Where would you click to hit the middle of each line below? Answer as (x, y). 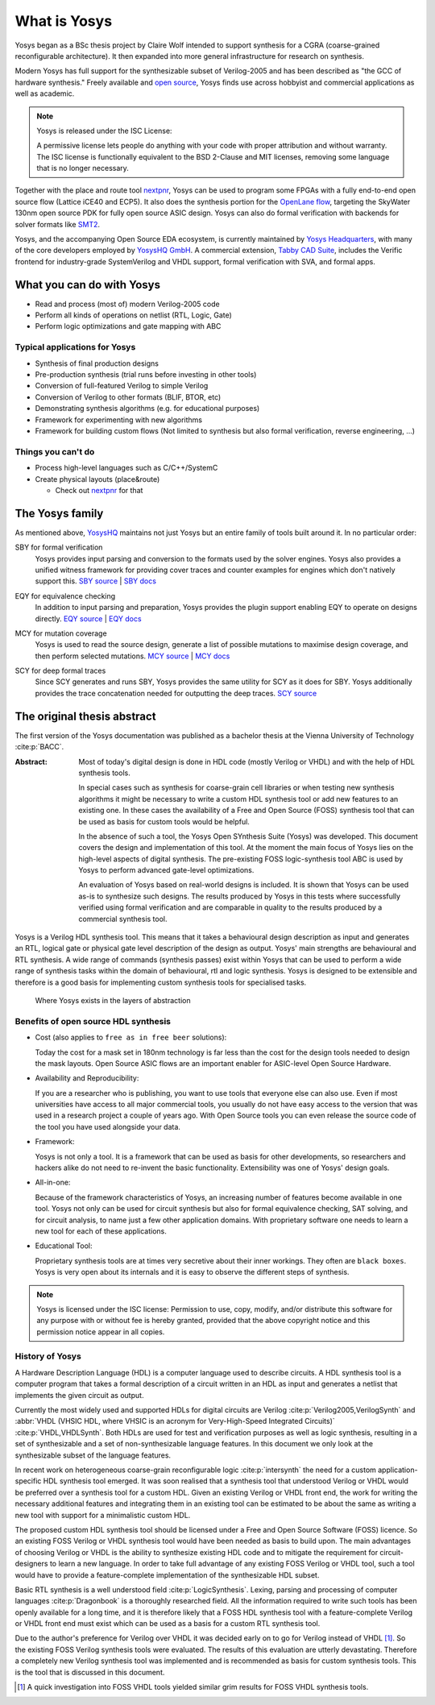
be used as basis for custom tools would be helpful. (164, 821)
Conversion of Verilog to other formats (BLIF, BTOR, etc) (128, 397)
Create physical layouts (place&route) (97, 479)
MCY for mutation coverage (61, 633)
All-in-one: (53, 1182)
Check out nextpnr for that (99, 490)
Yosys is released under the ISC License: (104, 131)
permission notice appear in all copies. (101, 1332)
